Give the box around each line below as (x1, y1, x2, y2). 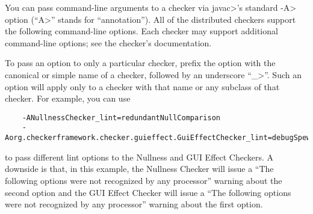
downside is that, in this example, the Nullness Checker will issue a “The (5, 162, 274, 175)
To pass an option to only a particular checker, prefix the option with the (5, 57, 276, 69)
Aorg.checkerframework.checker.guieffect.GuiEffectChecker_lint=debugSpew (5, 133, 311, 142)
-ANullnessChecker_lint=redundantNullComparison (22, 113, 220, 122)
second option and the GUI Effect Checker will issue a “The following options (5, 186, 291, 198)
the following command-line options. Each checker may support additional (5, 25, 278, 37)
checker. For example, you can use (5, 92, 131, 105)
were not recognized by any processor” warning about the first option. (5, 198, 263, 210)
